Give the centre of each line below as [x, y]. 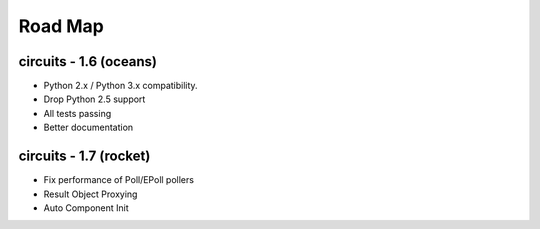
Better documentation [88, 127]
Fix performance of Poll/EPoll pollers [119, 180]
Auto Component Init [86, 207]
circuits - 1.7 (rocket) [84, 156]
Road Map [61, 26]
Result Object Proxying [90, 194]
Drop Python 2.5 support [94, 99]
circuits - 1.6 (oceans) [88, 61]
